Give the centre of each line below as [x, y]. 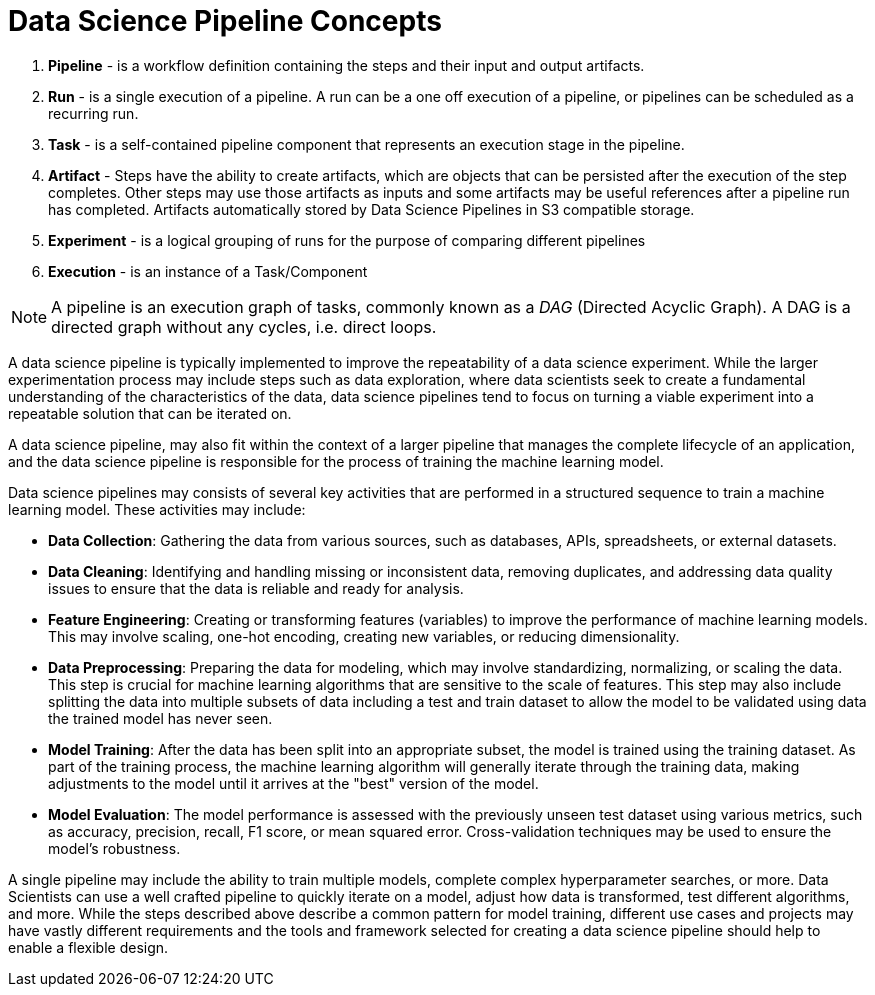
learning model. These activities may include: [157, 509]
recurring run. [93, 113]
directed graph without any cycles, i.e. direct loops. [244, 326]
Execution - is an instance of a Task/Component [208, 271]
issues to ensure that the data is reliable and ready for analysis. [256, 588]
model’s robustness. [114, 848]
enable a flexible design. [88, 947]
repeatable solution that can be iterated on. [150, 413]
